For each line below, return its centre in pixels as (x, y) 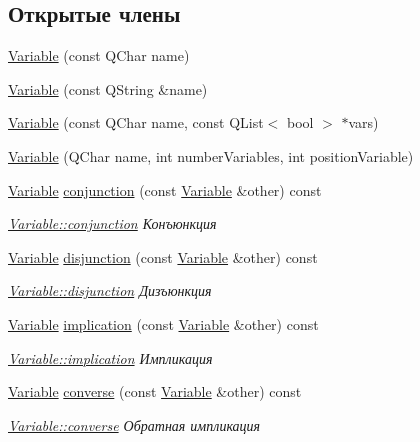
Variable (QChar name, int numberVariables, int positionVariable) (211, 155)
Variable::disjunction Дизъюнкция (110, 290)
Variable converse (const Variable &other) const (155, 391)
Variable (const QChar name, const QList (136, 122)
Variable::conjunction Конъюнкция (112, 223)
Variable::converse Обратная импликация (134, 424)
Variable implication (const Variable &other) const (163, 323)
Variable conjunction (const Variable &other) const (165, 189)
